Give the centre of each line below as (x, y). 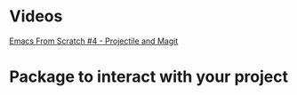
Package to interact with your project (149, 77)
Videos (36, 16)
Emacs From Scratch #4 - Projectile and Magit (94, 41)
